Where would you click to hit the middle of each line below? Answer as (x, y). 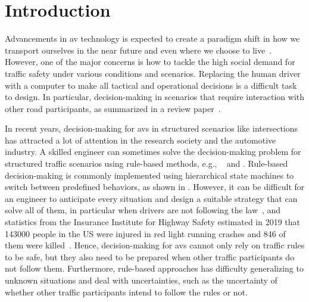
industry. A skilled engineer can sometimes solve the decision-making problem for (153, 152)
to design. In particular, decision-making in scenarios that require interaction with (155, 97)
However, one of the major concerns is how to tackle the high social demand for (150, 62)
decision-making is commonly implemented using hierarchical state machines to (149, 175)
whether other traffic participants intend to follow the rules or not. (126, 292)
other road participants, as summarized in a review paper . (113, 108)
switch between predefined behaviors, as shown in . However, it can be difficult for (155, 187)
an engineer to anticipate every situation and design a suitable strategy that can (151, 198)
